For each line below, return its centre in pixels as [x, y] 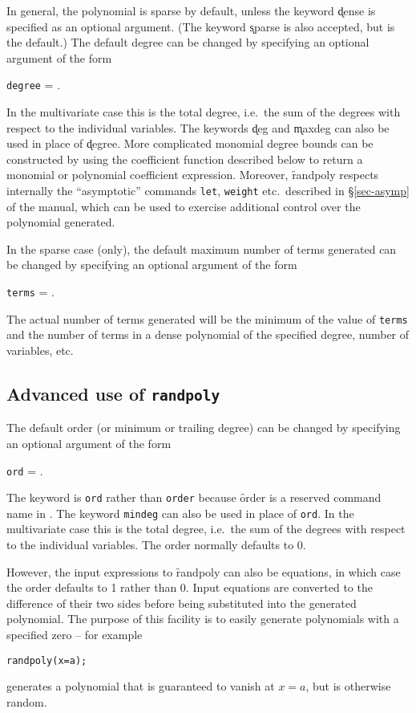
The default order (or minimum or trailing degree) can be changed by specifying [204, 428]
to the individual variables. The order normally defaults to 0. [156, 545]
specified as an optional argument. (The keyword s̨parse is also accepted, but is [201, 26]
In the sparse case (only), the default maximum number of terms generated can [202, 249]
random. [27, 701]
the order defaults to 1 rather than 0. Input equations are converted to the [190, 587]
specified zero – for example [75, 635]
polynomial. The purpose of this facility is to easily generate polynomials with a [203, 619]
